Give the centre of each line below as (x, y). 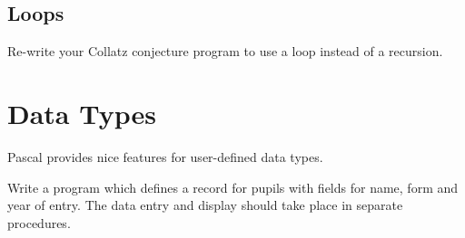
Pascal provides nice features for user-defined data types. (165, 156)
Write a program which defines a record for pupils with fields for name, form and (233, 187)
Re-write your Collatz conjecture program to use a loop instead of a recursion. (225, 51)
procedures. (39, 222)
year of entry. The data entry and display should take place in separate (205, 205)
